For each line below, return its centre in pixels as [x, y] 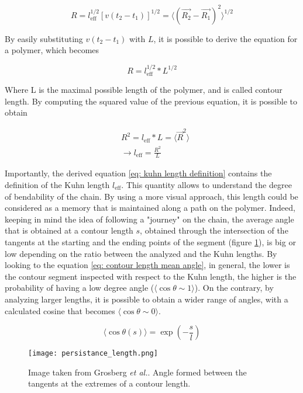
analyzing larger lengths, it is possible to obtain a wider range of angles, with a [147, 299]
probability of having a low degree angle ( [80, 288]
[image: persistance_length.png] [93, 354]
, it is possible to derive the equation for [225, 38]
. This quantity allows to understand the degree [206, 184]
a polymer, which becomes [52, 50]
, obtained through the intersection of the [214, 230]
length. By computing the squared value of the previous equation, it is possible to [151, 101]
